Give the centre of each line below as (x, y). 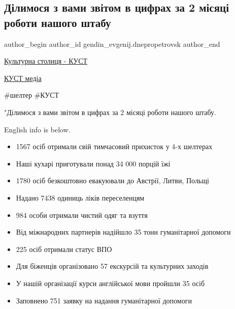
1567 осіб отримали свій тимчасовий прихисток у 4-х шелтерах (114, 146)
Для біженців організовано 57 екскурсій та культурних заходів (112, 266)
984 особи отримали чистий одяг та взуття (82, 215)
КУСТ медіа (23, 78)
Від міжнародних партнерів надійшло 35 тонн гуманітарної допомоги (123, 232)
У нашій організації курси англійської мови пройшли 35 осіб (110, 283)
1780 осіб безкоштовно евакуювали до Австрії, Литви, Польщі (112, 180)
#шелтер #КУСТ (32, 95)
